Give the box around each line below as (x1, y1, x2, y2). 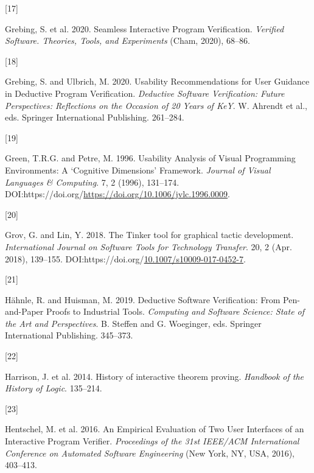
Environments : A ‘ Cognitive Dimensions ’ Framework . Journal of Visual (5, 163, 271, 176)
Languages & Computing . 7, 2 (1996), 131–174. (5, 175, 180, 188)
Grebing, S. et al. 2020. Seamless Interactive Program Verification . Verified (5, 22, 284, 35)
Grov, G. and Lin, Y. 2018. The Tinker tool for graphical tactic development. (5, 228, 294, 241)
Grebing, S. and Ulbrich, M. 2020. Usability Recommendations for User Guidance (5, 75, 310, 88)
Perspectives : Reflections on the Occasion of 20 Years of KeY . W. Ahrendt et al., (5, 99, 307, 111)
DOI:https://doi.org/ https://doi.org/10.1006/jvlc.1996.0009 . (5, 187, 230, 200)
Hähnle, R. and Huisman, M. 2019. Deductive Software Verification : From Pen (5, 293, 298, 306)
